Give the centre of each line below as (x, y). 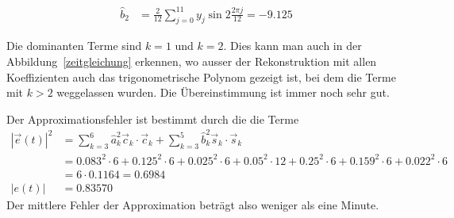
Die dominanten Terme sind (74, 46)
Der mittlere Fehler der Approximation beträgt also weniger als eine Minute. (193, 204)
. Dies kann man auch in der (292, 46)
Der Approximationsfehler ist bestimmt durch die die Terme (153, 119)
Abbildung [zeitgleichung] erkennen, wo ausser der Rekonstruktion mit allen (192, 61)
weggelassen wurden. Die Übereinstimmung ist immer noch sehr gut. (223, 92)
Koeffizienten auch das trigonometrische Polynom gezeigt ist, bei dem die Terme (201, 76)
